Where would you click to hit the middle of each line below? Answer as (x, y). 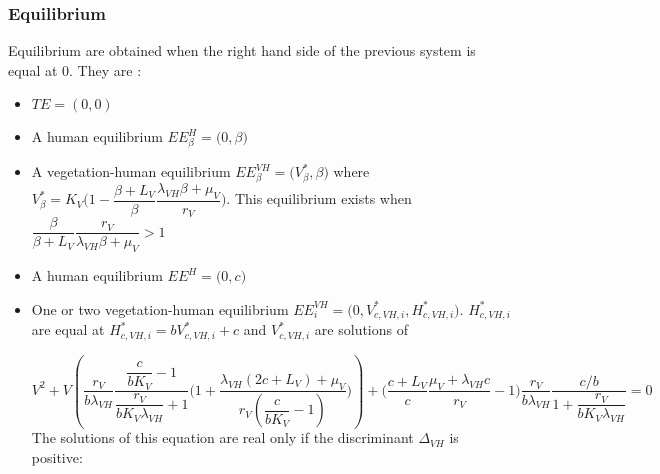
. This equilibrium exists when (319, 198)
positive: (57, 457)
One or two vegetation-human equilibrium (160, 308)
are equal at (68, 329)
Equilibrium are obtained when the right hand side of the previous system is (242, 50)
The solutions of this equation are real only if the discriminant (222, 437)
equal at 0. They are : (75, 69)
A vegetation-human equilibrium (131, 171)
